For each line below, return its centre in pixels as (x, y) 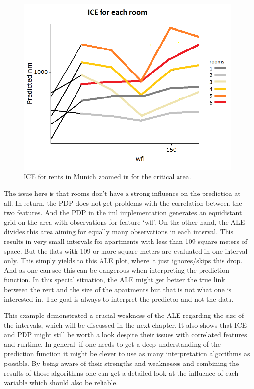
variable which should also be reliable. (61, 382)
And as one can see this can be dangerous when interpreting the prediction (116, 270)
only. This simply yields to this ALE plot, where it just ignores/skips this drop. (123, 260)
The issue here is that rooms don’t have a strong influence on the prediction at (122, 193)
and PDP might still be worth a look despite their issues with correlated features (126, 334)
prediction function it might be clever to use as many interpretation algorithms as (127, 353)
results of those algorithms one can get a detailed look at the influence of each (121, 373)
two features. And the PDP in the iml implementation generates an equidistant (123, 212)
